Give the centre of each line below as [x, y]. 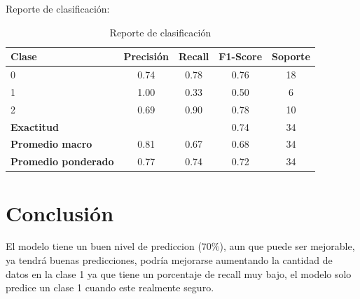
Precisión [146, 56]
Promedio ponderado [62, 161]
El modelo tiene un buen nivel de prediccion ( [104, 246]
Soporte [291, 56]
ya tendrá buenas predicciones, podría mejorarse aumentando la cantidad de [169, 260]
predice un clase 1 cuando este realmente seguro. [110, 287]
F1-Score [241, 56]
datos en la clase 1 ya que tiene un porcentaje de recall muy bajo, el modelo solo [179, 273]
